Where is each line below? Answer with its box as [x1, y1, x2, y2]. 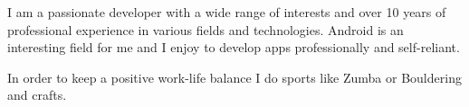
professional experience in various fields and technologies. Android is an [7, 20, 404, 39]
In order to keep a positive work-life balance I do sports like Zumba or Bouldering [7, 67, 462, 86]
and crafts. [7, 85, 67, 104]
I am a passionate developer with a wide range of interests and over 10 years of [7, 3, 446, 21]
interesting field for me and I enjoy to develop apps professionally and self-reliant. [7, 38, 460, 57]
